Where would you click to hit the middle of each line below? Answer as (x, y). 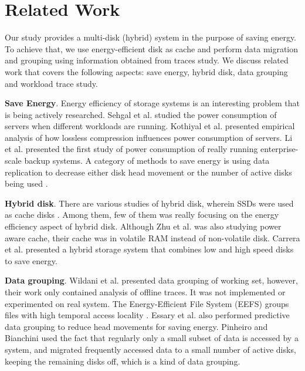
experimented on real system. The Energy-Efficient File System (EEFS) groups (147, 303)
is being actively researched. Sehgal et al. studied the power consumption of (141, 114)
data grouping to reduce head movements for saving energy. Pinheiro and (136, 326)
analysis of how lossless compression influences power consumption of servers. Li (149, 137)
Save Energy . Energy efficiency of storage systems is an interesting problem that (152, 103)
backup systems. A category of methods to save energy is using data (147, 161)
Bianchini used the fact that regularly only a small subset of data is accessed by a (152, 338)
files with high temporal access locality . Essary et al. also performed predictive (147, 315)
